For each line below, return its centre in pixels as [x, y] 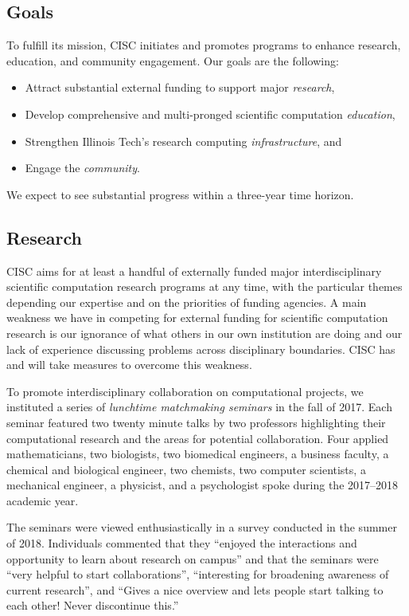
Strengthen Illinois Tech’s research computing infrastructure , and [183, 141]
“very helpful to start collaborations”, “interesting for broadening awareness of [198, 574]
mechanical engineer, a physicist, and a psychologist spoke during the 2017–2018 [203, 485]
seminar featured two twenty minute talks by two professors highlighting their [196, 422]
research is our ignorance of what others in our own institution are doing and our [204, 333]
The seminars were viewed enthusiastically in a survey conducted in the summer [202, 527]
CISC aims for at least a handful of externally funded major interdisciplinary [194, 271]
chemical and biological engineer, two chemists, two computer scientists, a [186, 469]
